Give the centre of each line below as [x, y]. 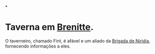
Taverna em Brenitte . [49, 27]
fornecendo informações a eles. [38, 46]
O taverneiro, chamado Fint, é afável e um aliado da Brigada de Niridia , [78, 41]
